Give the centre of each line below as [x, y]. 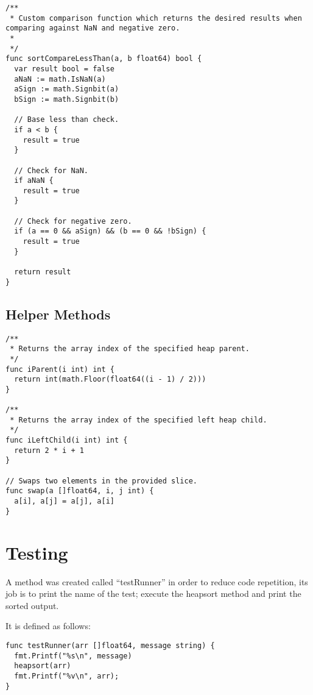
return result [43, 272]
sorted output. [32, 605]
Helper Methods [58, 314]
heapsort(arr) [43, 666]
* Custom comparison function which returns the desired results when [156, 18]
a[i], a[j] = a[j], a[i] [64, 501]
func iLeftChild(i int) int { [67, 440]
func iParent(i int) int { [60, 369]
